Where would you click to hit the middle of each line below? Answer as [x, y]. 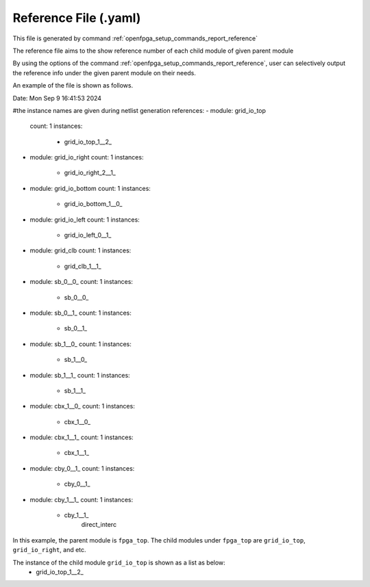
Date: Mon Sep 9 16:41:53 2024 [57, 98]
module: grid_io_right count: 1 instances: [87, 157]
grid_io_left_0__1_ [88, 235]
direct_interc [99, 525]
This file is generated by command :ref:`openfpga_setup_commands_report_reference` [135, 38]
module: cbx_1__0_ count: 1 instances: [82, 406]
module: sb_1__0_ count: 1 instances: [81, 344]
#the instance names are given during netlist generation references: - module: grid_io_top [139, 110]
